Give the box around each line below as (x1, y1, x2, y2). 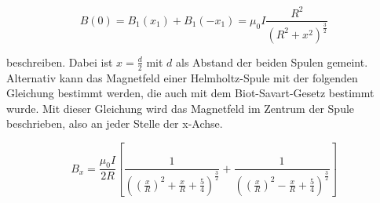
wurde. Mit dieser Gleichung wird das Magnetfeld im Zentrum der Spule (6, 100, 355, 116)
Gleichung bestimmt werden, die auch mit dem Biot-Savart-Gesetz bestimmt (6, 85, 375, 101)
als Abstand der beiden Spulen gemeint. (176, 53, 368, 70)
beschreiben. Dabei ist (6, 53, 113, 70)
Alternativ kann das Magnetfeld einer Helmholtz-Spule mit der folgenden (6, 69, 358, 85)
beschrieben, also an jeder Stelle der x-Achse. (6, 115, 223, 132)
